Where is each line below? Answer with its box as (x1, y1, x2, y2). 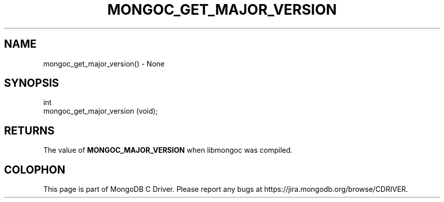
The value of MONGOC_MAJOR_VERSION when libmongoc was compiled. (43, 146, 293, 155)
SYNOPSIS (4, 77, 59, 90)
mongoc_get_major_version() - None (43, 59, 165, 68)
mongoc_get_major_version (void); (43, 107, 158, 116)
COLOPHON (4, 163, 65, 176)
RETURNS (4, 124, 55, 137)
